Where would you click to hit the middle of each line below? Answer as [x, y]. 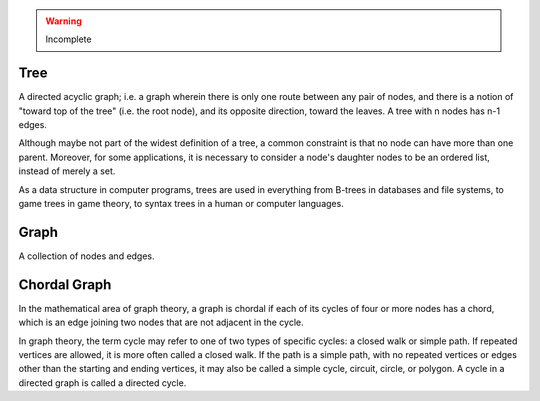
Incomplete [68, 39]
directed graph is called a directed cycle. [102, 382]
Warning [63, 21]
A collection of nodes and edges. [86, 256]
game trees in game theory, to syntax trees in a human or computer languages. [181, 204]
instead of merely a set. [67, 171]
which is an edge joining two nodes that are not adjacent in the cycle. [161, 322]
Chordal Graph [65, 284]
